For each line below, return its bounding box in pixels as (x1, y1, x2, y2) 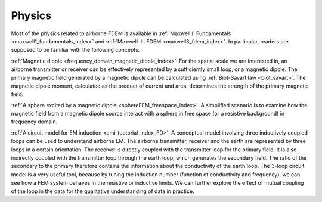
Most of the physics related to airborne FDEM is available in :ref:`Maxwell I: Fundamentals (11, 30, 231, 37)
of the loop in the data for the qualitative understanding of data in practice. (11, 188, 194, 195)
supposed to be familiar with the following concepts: (11, 46, 140, 54)
